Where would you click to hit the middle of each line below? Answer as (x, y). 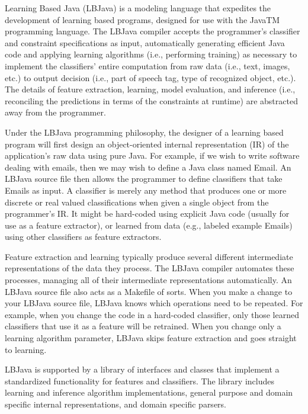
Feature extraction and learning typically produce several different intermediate (149, 256)
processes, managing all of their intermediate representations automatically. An (148, 280)
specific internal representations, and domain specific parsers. (115, 404)
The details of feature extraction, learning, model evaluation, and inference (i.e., (150, 89)
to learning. (26, 349)
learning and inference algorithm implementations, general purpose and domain (149, 392)
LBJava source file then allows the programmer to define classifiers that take (144, 179)
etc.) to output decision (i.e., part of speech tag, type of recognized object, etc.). (150, 77)
